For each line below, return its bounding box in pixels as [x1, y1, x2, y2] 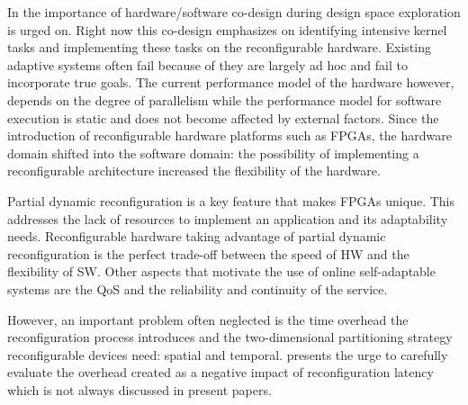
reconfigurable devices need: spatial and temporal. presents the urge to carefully [7, 345, 448, 364]
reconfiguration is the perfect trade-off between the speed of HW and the [7, 244, 409, 263]
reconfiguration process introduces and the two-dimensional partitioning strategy [7, 328, 453, 346]
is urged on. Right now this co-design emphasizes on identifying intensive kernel [7, 20, 447, 39]
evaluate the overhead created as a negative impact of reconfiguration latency [7, 363, 434, 382]
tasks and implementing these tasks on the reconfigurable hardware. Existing [7, 38, 431, 57]
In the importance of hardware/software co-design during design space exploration [7, 3, 461, 21]
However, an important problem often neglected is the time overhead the [7, 310, 409, 328]
